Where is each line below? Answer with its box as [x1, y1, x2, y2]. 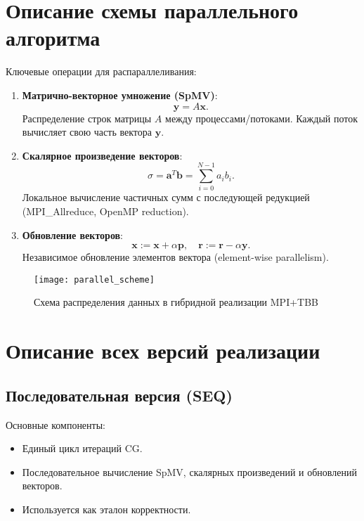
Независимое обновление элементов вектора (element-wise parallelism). [22, 250, 329, 264]
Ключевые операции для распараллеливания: [6, 64, 197, 79]
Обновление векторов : [22, 227, 123, 242]
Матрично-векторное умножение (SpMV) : [22, 87, 218, 102]
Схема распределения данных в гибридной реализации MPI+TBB [34, 295, 319, 309]
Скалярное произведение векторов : [22, 148, 183, 162]
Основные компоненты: [6, 417, 105, 432]
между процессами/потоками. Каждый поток [165, 110, 358, 125]
